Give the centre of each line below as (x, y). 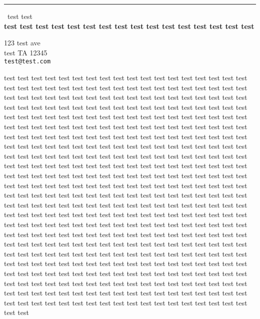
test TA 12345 (26, 52)
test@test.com (27, 62)
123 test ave (22, 43)
